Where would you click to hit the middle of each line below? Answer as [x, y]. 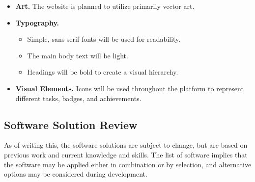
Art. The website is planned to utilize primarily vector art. [105, 6]
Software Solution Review [71, 124]
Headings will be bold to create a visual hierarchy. [103, 72]
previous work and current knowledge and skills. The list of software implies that [126, 154]
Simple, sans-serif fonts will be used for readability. [104, 39]
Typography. [37, 22]
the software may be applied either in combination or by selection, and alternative [128, 164]
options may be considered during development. [76, 174]
